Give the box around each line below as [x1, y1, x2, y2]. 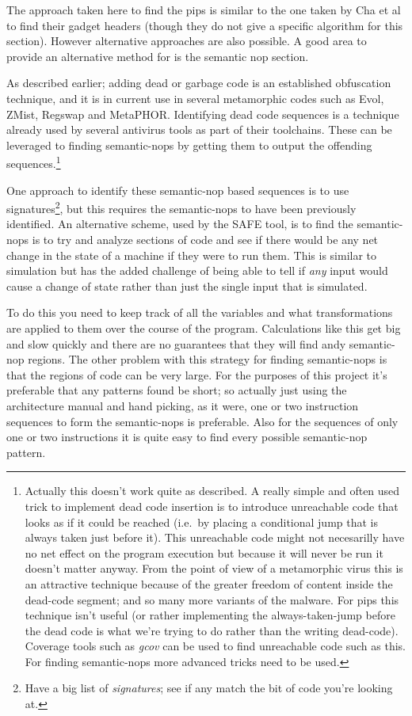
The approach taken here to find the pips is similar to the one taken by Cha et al [6, 2, 401, 17]
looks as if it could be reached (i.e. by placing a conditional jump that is [25, 513, 378, 530]
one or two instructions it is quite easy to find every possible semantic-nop [6, 428, 368, 445]
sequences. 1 [6, 153, 61, 171]
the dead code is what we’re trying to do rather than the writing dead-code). [25, 622, 399, 638]
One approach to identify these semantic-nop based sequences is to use [6, 181, 349, 198]
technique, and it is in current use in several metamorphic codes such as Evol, [6, 89, 384, 106]
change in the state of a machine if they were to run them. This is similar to [6, 246, 377, 263]
